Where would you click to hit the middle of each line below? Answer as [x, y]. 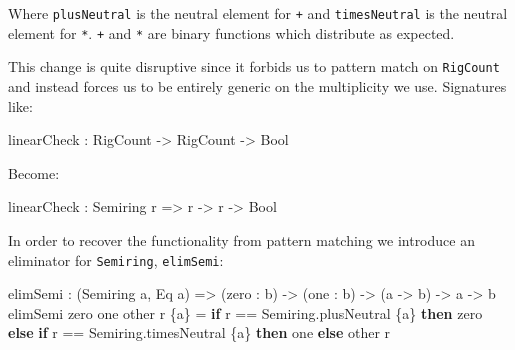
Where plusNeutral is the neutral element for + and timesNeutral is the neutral [258, 13]
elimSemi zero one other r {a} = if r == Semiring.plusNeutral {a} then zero [245, 312]
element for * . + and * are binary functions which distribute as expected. [231, 32]
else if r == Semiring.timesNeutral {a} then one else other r [199, 332]
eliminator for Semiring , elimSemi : [116, 259]
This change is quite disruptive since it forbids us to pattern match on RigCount [254, 66]
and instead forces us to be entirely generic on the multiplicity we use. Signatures [257, 85]
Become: [34, 172]
